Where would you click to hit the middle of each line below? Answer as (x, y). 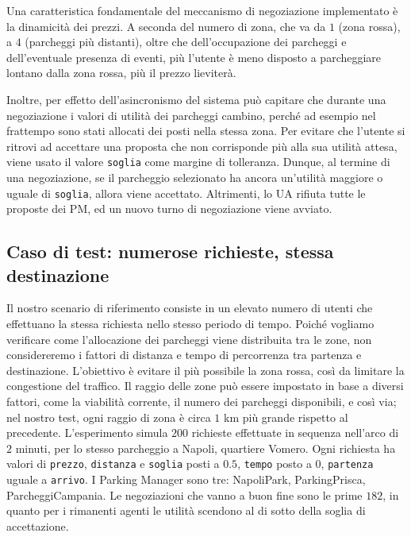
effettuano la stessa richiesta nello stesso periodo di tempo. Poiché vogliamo (190, 324)
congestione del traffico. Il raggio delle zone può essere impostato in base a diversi (205, 386)
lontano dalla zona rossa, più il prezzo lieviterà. (121, 73)
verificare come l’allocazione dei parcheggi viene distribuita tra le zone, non (189, 339)
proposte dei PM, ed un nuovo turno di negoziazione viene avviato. (169, 209)
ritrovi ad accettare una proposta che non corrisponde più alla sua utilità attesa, (202, 146)
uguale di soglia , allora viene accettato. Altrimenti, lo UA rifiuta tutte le (186, 193)
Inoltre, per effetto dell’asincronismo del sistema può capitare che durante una (196, 99)
